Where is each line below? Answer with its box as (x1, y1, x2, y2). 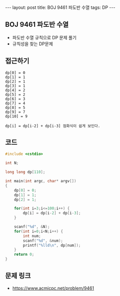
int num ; (23, 233, 41, 238)
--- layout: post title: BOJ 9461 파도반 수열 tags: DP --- (5, 4, 116, 10)
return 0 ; (14, 252, 35, 257)
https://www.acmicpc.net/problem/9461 (12, 285, 94, 291)
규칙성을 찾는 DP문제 (12, 41, 53, 47)
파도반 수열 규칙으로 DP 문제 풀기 (12, 34, 77, 40)
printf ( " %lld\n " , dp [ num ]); (23, 243, 81, 248)
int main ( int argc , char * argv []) (5, 179, 77, 184)
